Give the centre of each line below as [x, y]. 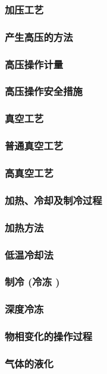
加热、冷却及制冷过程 [53, 200]
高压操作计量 [34, 64]
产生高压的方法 [39, 37]
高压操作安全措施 [44, 91]
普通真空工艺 [34, 146]
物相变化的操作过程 [49, 336]
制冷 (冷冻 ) [32, 282]
